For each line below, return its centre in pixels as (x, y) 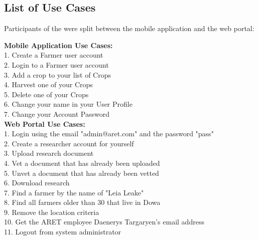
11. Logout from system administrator (63, 232)
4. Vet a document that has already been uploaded (82, 163)
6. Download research (37, 183)
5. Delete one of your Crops (46, 94)
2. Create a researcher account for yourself (69, 143)
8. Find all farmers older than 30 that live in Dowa (82, 202)
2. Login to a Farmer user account (56, 64)
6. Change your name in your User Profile (68, 104)
